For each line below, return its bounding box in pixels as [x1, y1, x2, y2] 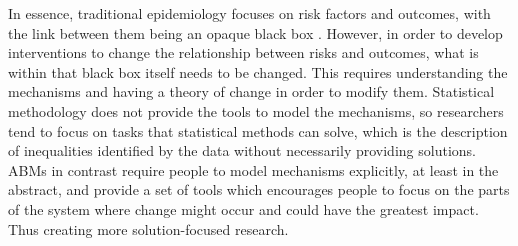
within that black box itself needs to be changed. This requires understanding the [8, 61, 508, 82]
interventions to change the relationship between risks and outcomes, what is [8, 42, 479, 63]
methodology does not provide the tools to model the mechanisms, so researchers [8, 100, 504, 121]
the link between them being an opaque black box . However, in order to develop [8, 22, 503, 43]
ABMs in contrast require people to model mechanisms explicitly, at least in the [8, 159, 499, 180]
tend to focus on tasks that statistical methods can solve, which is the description [8, 120, 508, 141]
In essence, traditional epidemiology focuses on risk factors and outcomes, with [8, 3, 491, 23]
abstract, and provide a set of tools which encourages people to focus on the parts [8, 179, 510, 200]
